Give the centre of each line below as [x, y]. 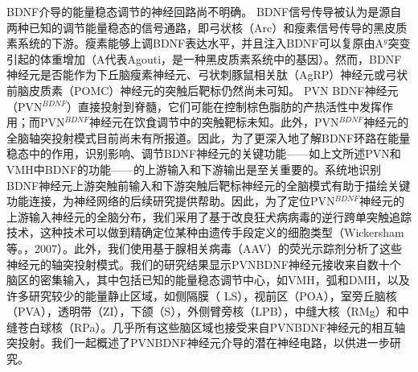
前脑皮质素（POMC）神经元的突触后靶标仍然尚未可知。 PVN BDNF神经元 [203, 90]
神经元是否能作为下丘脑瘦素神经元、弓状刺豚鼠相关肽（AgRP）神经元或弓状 [207, 74]
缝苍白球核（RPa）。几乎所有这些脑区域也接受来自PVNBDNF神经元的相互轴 [206, 327]
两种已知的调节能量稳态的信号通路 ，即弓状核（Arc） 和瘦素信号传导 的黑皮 [201, 27]
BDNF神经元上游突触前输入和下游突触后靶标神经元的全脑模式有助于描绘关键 [209, 185]
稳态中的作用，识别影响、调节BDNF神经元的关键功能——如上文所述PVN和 [204, 153]
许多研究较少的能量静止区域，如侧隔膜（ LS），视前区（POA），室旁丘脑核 [202, 295]
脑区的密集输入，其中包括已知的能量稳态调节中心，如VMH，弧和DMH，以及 [208, 280]
